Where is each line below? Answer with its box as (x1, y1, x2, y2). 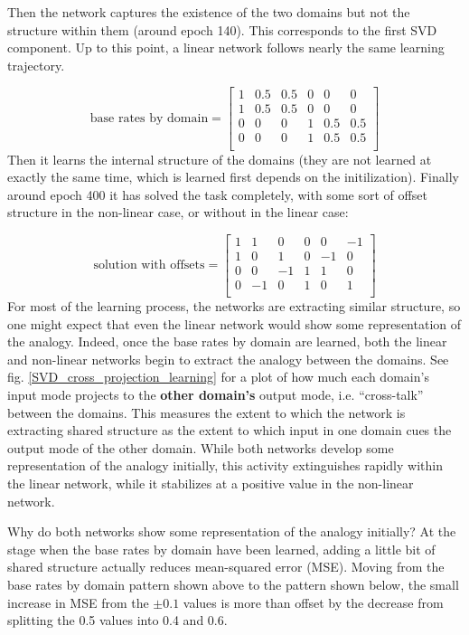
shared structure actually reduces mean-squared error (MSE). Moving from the (7, 557, 445, 576)
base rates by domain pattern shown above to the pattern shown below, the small (7, 574, 459, 593)
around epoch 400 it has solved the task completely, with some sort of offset (7, 185, 427, 204)
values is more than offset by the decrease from (183, 592, 444, 611)
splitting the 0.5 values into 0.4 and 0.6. (7, 611, 228, 630)
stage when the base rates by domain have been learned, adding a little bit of (7, 539, 436, 558)
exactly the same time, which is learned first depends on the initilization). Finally (7, 167, 459, 186)
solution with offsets (93, 259, 205, 272)
